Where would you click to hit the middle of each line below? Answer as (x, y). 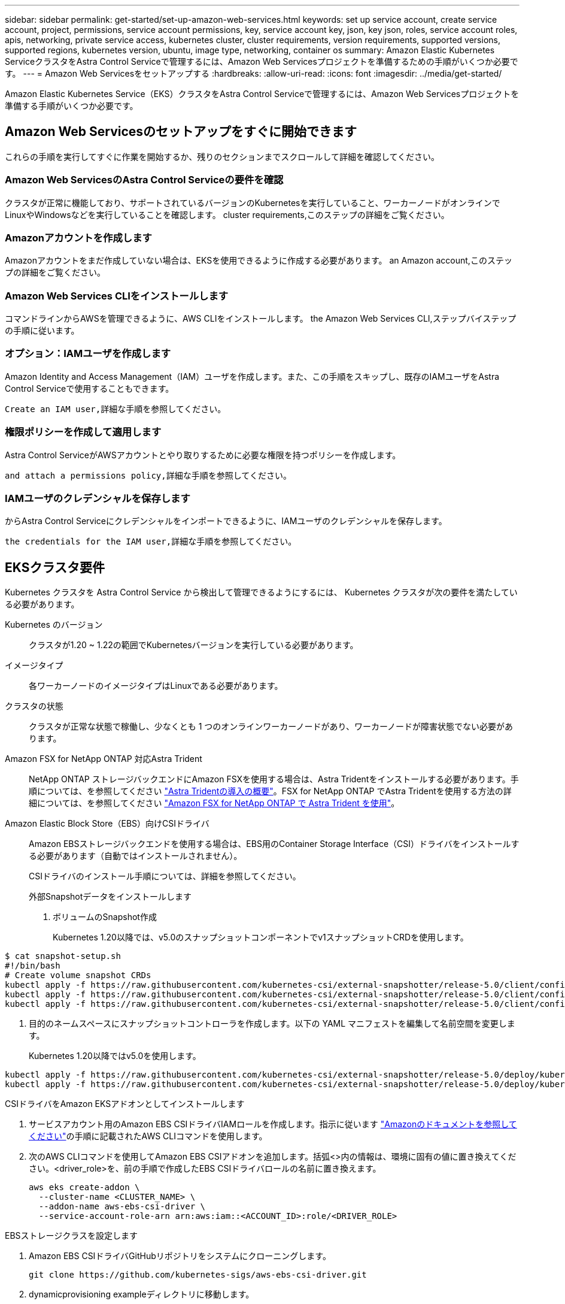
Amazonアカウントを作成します (78, 237)
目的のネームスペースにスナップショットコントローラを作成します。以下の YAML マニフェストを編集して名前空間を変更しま (272, 1024)
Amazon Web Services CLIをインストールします (117, 296)
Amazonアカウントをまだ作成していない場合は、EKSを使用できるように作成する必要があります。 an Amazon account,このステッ (259, 261)
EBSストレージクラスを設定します (71, 1236)
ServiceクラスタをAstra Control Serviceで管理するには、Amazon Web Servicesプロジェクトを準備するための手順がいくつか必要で (262, 61)
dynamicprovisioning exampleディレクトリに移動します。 (142, 1294)
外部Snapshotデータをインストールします (110, 897)
